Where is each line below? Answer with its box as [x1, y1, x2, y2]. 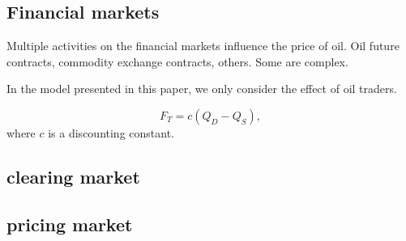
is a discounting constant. [48, 124, 175, 141]
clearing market [6, 163, 140, 188]
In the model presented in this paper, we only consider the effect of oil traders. [6, 80, 397, 97]
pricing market [6, 211, 133, 236]
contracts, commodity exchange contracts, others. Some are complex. [6, 53, 348, 70]
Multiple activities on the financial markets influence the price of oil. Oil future [6, 37, 400, 54]
